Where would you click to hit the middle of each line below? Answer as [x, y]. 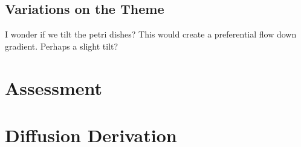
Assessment [54, 87]
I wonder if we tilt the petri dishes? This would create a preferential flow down [151, 34]
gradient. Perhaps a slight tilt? [62, 46]
